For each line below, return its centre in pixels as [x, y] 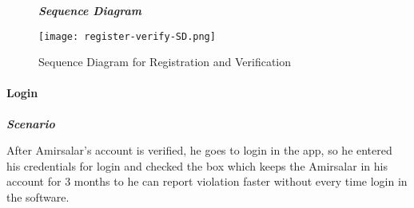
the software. [38, 197]
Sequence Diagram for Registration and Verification [165, 62]
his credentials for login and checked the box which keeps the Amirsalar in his [197, 165]
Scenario [31, 123]
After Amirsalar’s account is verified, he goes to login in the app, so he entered [199, 150]
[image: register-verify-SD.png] [127, 36]
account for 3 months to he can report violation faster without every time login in [207, 181]
